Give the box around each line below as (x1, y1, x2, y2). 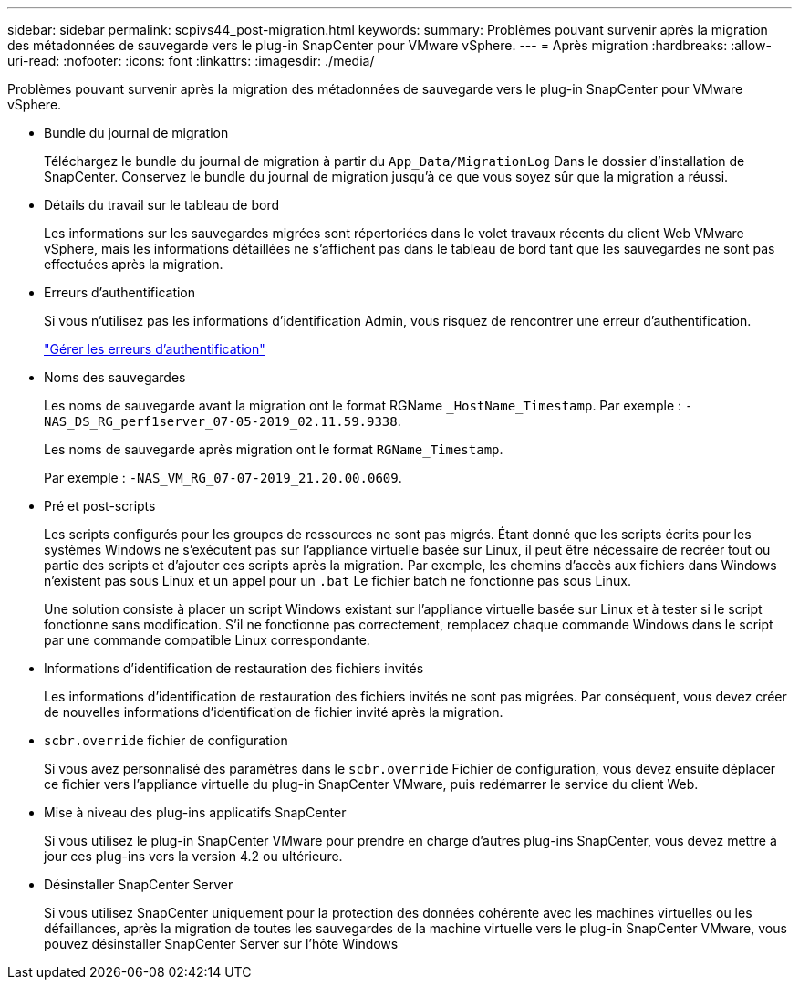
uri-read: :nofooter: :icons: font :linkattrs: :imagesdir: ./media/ (7, 53, 375, 68)
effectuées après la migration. (44, 256, 223, 272)
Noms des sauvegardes (44, 369, 186, 385)
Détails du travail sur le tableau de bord (44, 197, 280, 213)
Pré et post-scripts (44, 498, 156, 514)
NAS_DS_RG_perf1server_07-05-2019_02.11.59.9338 (44, 414, 398, 429)
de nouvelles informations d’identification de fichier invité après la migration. (44, 704, 503, 720)
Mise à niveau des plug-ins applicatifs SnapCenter (44, 805, 347, 820)
